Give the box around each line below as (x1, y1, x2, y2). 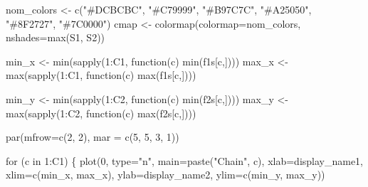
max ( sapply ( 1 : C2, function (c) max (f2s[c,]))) (6, 105, 196, 120)
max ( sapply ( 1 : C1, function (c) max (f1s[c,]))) (6, 68, 196, 82)
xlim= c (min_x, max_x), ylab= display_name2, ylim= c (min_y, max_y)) (6, 167, 325, 182)
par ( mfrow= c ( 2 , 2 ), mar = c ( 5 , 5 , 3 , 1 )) (6, 129, 179, 144)
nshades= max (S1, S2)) (6, 30, 105, 45)
